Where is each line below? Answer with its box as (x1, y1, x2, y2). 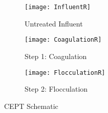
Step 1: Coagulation (25, 50, 87, 61)
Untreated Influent (25, 18, 83, 29)
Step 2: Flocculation (25, 83, 88, 94)
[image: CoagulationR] (25, 36, 102, 44)
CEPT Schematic (4, 100, 58, 111)
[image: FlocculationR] (25, 69, 105, 76)
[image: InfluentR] (25, 4, 91, 11)
